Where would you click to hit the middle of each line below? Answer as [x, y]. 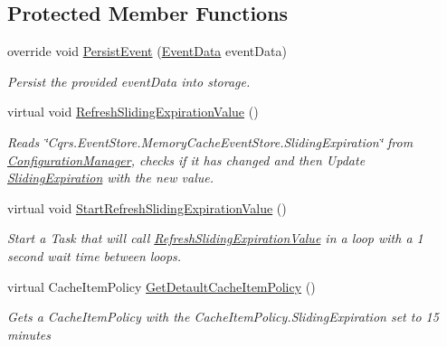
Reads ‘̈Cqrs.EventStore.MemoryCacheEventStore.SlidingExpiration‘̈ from [210, 141]
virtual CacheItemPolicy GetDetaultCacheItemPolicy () [162, 286]
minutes [29, 334]
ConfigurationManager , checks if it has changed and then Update [186, 159]
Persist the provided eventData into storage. [129, 81]
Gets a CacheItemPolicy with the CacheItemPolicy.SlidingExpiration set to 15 [223, 317]
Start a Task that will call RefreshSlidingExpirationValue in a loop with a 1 [215, 238]
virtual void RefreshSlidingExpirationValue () [133, 112]
